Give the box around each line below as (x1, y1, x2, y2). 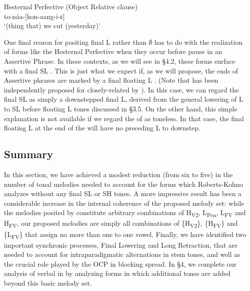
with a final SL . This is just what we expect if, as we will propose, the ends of (4, 65, 238, 75)
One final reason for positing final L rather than (4, 36, 147, 47)
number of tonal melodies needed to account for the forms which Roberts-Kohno (4, 179, 243, 189)
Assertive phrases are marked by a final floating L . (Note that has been (4, 75, 218, 85)
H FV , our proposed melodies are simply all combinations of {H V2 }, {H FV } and (4, 218, 238, 230)
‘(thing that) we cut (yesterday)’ (4, 20, 100, 31)
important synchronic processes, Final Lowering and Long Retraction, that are (4, 239, 238, 250)
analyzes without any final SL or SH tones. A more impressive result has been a (4, 188, 242, 199)
